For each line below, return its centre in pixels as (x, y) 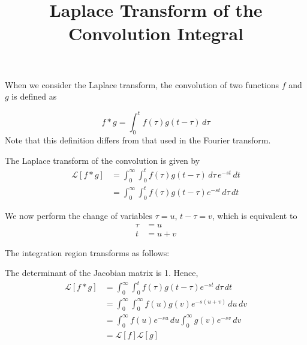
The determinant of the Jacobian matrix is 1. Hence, (102, 273)
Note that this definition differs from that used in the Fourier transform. (138, 140)
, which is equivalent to (255, 215)
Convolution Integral (156, 33)
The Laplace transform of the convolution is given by (103, 160)
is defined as (34, 96)
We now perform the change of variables (79, 215)
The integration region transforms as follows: (87, 252)
